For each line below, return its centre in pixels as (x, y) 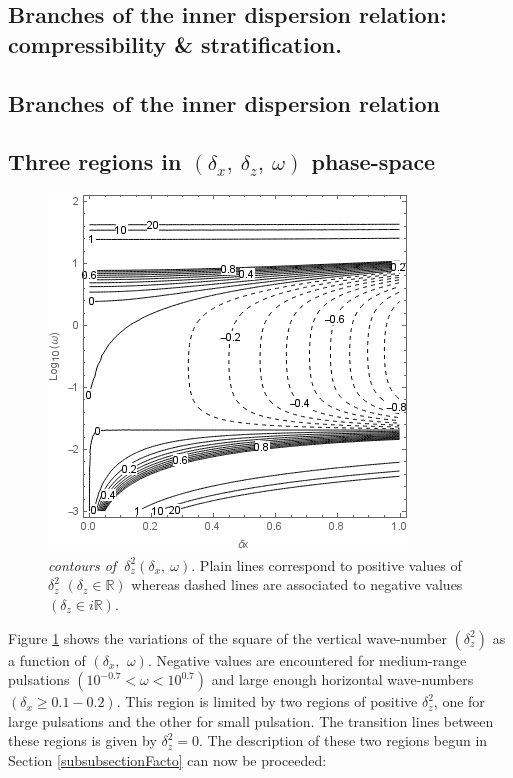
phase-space (373, 161)
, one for (459, 701)
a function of (47, 659)
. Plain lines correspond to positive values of (326, 564)
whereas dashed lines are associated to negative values (297, 584)
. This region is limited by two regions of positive (267, 701)
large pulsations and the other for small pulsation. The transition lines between (251, 720)
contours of (82, 564)
